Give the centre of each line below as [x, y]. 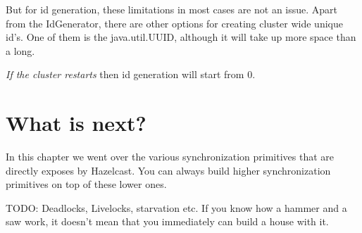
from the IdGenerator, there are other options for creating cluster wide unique [174, 23]
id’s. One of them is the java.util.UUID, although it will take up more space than [181, 37]
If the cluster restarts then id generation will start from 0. [131, 74]
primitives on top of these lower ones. [86, 184]
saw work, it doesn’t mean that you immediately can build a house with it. [167, 221]
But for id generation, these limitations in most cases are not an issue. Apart [172, 9]
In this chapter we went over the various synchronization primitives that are [170, 157]
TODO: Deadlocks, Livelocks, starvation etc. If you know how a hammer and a [176, 207]
